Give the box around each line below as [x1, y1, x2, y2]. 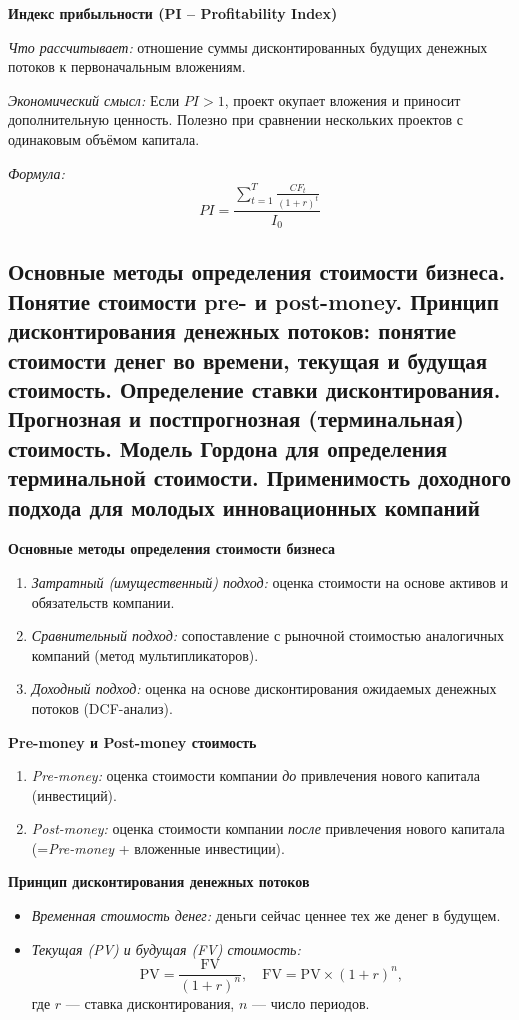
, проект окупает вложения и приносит [224, 89, 461, 110]
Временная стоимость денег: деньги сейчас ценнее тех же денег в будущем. [31, 905, 501, 926]
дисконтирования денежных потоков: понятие [8, 315, 457, 346]
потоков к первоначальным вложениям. [8, 56, 246, 77]
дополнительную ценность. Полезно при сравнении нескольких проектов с [8, 109, 463, 130]
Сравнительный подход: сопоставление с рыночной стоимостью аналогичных [31, 625, 504, 646]
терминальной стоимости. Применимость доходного [8, 462, 511, 493]
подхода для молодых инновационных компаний [8, 491, 480, 522]
